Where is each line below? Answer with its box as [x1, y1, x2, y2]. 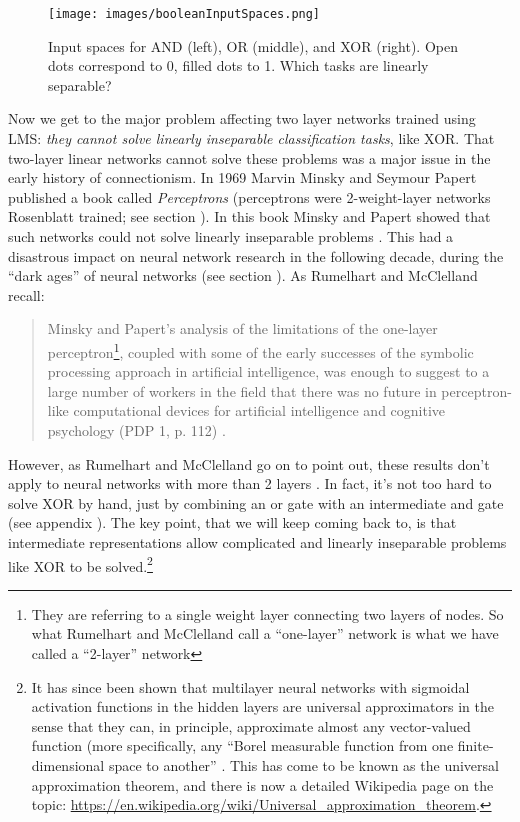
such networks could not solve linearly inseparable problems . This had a [8, 226, 454, 246]
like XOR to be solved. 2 [8, 552, 153, 576]
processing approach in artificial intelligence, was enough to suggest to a [47, 361, 490, 382]
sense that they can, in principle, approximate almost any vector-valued [31, 715, 471, 736]
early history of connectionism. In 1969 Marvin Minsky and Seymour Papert [8, 167, 477, 188]
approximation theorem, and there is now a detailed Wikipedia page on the [31, 774, 494, 795]
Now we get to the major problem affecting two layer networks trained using [8, 108, 476, 129]
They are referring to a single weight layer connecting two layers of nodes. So [31, 603, 504, 624]
